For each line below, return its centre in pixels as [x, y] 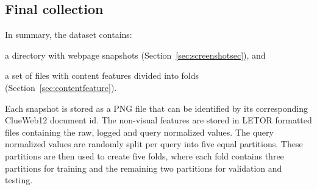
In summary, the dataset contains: [69, 35]
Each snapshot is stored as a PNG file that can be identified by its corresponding [156, 108]
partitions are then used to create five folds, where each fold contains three [144, 155]
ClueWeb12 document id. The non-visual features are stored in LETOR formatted [158, 120]
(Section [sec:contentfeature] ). [61, 87]
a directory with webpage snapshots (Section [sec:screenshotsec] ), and [135, 55]
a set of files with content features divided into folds [102, 75]
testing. [19, 180]
